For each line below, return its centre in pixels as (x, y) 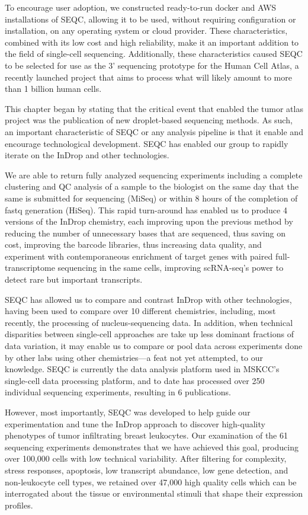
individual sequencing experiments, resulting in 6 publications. (118, 392)
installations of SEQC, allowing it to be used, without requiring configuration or (150, 19)
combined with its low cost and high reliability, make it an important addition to (152, 42)
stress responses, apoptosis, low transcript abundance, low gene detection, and (147, 470)
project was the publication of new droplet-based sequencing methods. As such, (149, 120)
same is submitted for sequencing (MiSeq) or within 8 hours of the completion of (151, 198)
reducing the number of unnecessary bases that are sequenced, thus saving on (145, 233)
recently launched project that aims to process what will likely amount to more (148, 77)
